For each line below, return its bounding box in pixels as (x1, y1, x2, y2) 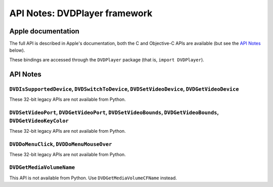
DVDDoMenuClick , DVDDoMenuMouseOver (9, 141, 112, 148)
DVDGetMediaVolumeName (9, 164, 75, 171)
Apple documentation (9, 27, 79, 35)
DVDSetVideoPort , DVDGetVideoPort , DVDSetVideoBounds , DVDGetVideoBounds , (9, 109, 219, 116)
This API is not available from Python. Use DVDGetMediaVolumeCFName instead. (9, 175, 177, 181)
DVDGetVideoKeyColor (9, 117, 69, 124)
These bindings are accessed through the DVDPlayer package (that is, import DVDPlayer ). (9, 56, 204, 63)
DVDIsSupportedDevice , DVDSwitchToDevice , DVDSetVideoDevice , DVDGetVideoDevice (9, 85, 239, 92)
